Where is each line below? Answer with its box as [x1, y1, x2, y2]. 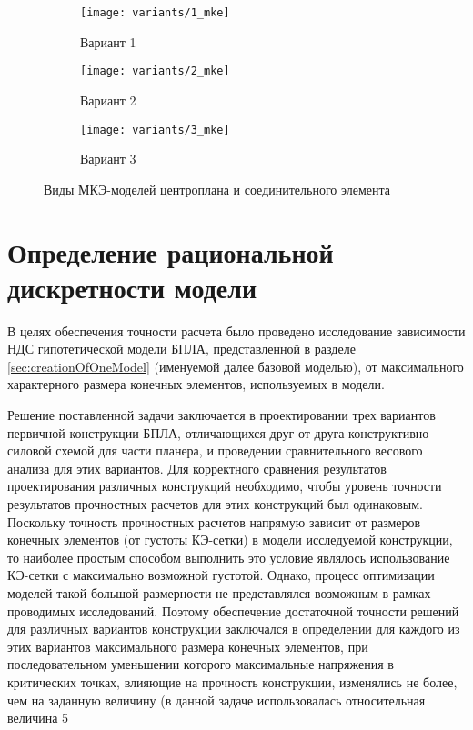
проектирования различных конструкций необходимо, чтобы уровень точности [7, 476, 442, 495]
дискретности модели [7, 268, 257, 305]
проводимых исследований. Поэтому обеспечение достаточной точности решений [7, 601, 459, 620]
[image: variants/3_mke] [80, 123, 230, 136]
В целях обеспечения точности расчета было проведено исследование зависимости [7, 321, 466, 340]
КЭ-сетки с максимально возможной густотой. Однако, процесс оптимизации [7, 565, 435, 585]
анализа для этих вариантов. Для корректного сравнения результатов [7, 458, 387, 477]
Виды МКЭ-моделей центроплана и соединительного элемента [44, 179, 391, 198]
